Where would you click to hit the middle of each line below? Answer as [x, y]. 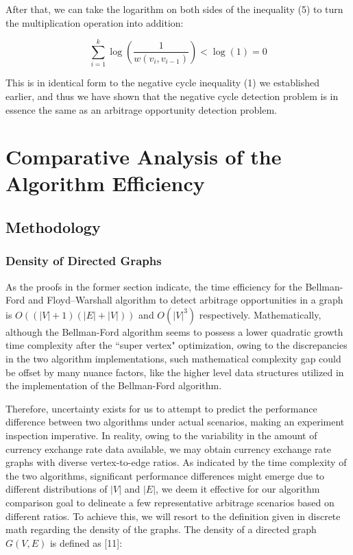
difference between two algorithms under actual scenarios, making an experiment [175, 422]
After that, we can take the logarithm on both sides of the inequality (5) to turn [174, 9]
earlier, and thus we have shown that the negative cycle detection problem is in [172, 96]
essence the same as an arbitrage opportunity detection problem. [141, 109]
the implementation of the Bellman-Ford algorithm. [114, 385]
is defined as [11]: [86, 542]
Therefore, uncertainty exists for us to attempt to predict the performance [161, 408]
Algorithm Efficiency [105, 183]
